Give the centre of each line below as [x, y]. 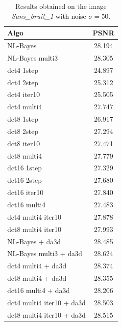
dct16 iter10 [25, 192]
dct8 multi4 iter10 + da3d [47, 314]
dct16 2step [25, 180]
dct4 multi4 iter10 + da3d [47, 302]
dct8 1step [23, 119]
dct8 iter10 [24, 143]
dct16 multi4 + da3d [39, 290]
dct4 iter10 [24, 94]
